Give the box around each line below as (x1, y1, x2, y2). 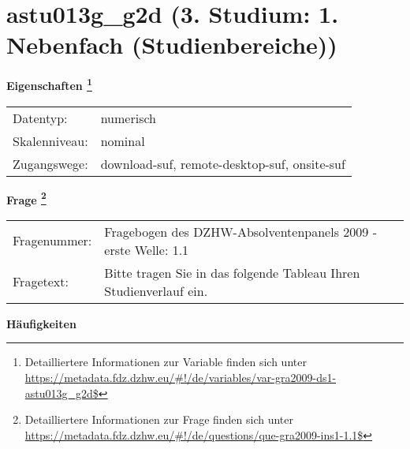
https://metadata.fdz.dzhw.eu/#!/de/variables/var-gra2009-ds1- (24, 369, 337, 385)
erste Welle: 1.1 (104, 240, 189, 259)
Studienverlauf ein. (104, 281, 208, 300)
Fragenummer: (13, 231, 92, 250)
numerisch (100, 108, 156, 127)
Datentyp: (13, 108, 68, 127)
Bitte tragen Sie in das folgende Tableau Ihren (104, 263, 360, 282)
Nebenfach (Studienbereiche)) (6, 28, 337, 61)
